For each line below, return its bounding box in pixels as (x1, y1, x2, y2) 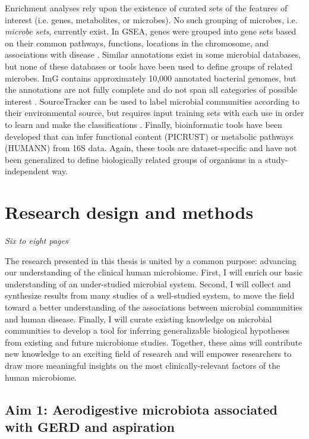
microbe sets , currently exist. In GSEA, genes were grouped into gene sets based (5, 25, 297, 37)
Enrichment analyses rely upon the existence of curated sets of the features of (5, 2, 288, 14)
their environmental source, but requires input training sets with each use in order (5, 106, 304, 119)
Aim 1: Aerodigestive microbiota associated (5, 400, 278, 418)
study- (264, 153, 288, 165)
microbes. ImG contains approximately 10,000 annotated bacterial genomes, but (5, 71, 297, 84)
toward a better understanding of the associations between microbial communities (5, 301, 303, 313)
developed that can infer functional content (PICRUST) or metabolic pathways (5, 130, 294, 142)
